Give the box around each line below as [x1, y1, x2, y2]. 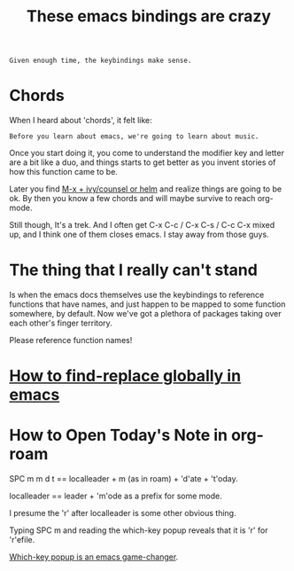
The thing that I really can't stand [9, 260, 259, 280]
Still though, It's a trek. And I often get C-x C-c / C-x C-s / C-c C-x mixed [9, 220, 275, 231]
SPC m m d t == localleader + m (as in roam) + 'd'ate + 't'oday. [9, 473, 238, 484]
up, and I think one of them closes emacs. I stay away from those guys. [9, 229, 269, 240]
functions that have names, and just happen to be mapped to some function [9, 299, 286, 309]
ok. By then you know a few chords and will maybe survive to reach [9, 193, 256, 204]
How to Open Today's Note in [9, 426, 228, 445]
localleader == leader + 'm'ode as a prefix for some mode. [9, 490, 223, 502]
